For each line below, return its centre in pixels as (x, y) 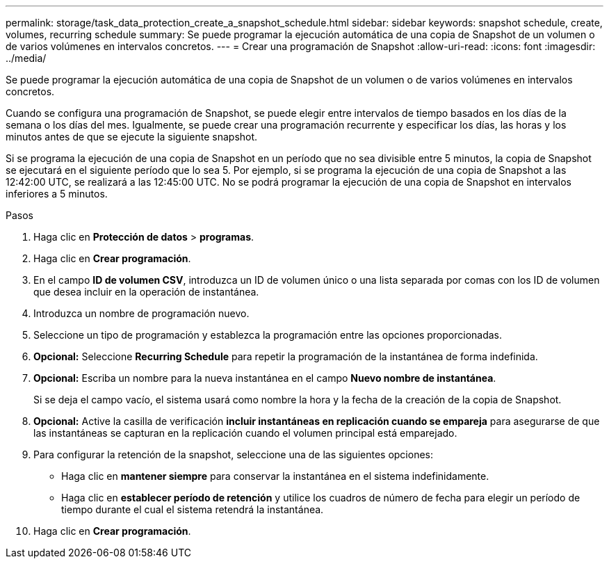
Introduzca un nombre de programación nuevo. (141, 313)
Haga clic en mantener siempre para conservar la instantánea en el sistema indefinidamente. (275, 476)
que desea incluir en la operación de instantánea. (146, 292)
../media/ (26, 58)
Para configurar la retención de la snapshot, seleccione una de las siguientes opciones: (234, 454)
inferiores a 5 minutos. (57, 194)
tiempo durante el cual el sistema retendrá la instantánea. (193, 509)
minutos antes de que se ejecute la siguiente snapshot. (132, 137)
